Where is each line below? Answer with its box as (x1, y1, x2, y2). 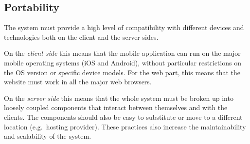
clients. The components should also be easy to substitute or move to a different (4, 112, 243, 122)
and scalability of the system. (4, 131, 91, 141)
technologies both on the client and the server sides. (4, 32, 159, 42)
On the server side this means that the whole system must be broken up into (4, 93, 233, 103)
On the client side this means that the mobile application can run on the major (4, 48, 241, 58)
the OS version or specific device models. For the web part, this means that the (4, 67, 241, 77)
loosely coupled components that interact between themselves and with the (4, 102, 228, 112)
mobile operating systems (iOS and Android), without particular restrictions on (4, 57, 241, 67)
